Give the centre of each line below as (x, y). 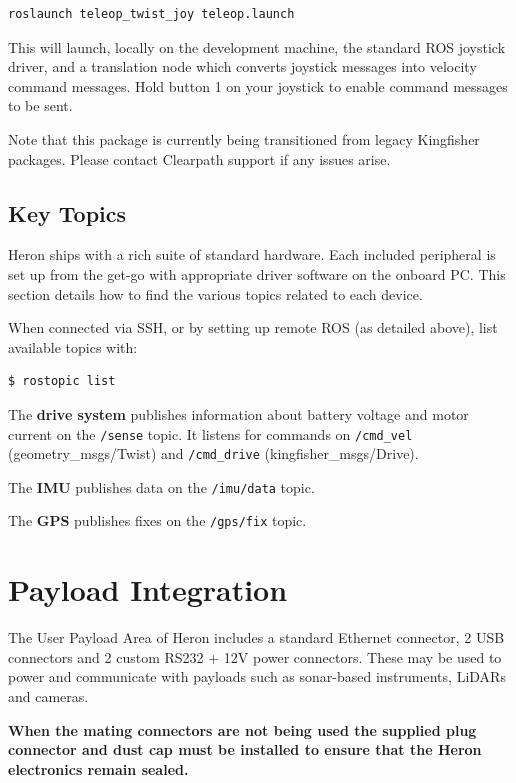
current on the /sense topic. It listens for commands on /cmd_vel (210, 433)
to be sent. (40, 105)
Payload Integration (148, 589)
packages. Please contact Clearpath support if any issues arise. (199, 158)
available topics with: (73, 346)
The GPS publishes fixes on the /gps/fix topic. (157, 520)
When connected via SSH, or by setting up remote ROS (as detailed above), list (253, 327)
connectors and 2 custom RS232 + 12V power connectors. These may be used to (255, 656)
